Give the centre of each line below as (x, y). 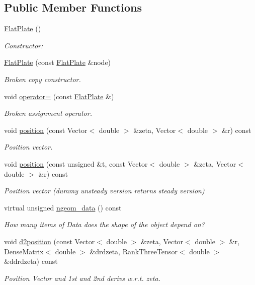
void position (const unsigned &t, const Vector (76, 163)
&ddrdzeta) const (31, 261)
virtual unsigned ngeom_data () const (63, 207)
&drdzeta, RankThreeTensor (134, 251)
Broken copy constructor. (42, 79)
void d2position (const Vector (50, 241)
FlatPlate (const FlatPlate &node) (58, 62)
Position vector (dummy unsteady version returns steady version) (104, 191)
